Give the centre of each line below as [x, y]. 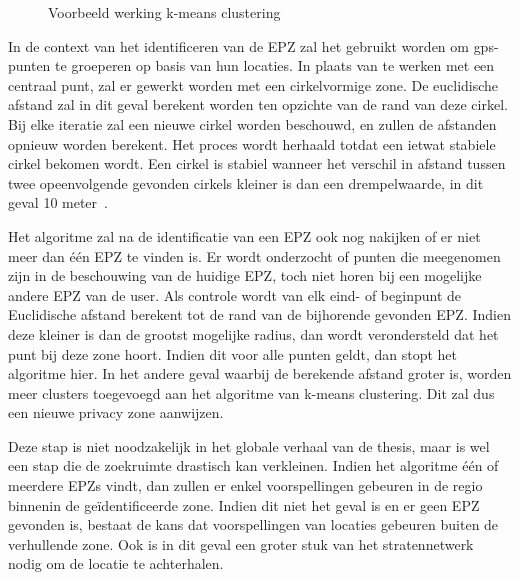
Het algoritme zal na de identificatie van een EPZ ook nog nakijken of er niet [244, 235]
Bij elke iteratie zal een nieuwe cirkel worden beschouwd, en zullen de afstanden [252, 123]
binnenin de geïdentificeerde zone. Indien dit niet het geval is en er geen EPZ [244, 504]
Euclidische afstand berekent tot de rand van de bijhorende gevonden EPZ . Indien [259, 314]
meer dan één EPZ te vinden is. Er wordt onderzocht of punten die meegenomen [254, 255]
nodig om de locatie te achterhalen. [116, 563]
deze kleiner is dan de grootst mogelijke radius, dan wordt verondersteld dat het [253, 333]
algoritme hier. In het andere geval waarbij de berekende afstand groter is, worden [260, 373]
